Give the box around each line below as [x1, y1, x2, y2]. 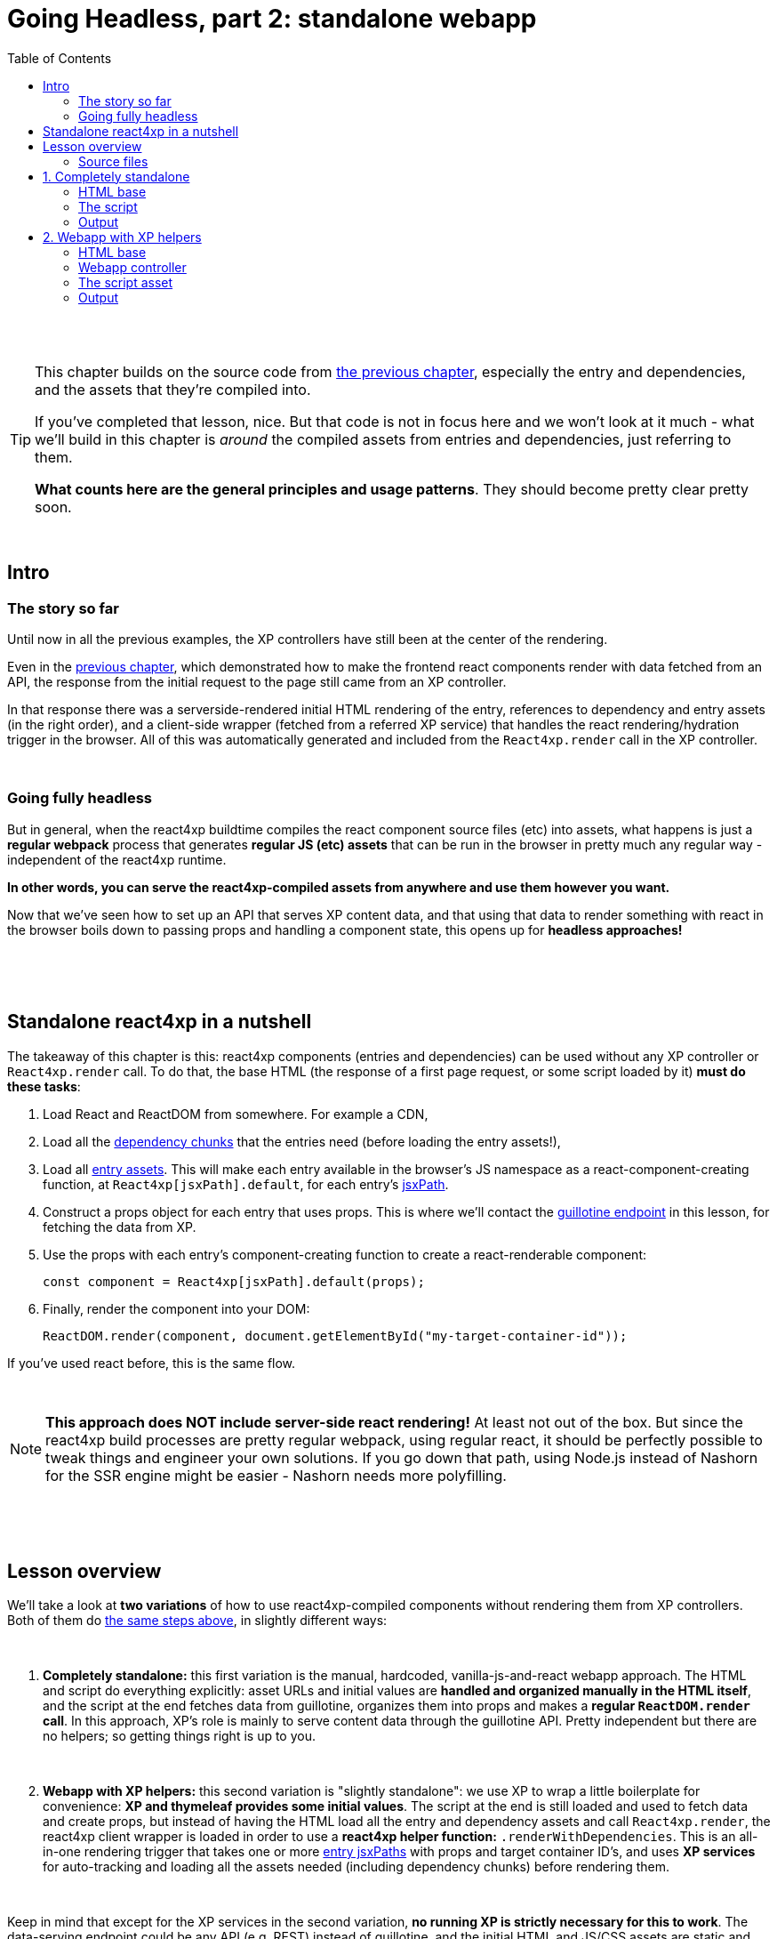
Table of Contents [7, 50, 112, 66]
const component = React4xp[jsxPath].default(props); [43, 1274, 425, 1289]
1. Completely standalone [43, 168, 190, 184]
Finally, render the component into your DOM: [43, 1300, 310, 1316]
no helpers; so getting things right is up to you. [43, 1728, 316, 1744]
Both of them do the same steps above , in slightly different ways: [7, 1613, 388, 1629]
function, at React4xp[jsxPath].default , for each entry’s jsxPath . [43, 1176, 449, 1192]
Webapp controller [78, 259, 187, 275]
